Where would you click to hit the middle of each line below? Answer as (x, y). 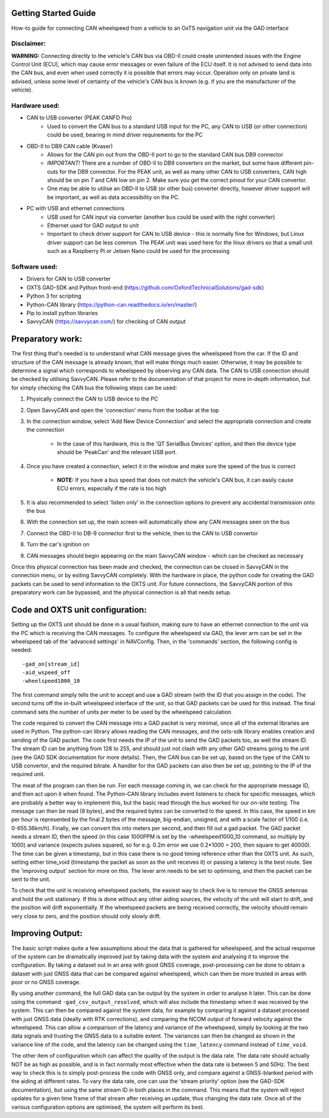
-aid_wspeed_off (46, 673)
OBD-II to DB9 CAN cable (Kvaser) (70, 146)
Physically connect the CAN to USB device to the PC (92, 399)
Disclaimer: (29, 44)
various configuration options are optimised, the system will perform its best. (108, 1107)
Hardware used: (36, 105)
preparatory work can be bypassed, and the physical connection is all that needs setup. (121, 593)
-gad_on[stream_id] (51, 664)
